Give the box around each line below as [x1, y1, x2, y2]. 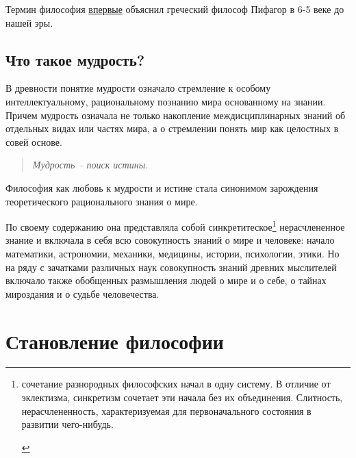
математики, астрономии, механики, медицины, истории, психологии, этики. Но [5, 246, 340, 260]
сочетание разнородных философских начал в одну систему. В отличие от [21, 377, 331, 391]
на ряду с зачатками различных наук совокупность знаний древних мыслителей [5, 259, 337, 274]
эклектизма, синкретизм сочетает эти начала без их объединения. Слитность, [21, 390, 343, 405]
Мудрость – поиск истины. [32, 157, 149, 172]
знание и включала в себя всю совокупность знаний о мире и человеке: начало [5, 233, 335, 247]
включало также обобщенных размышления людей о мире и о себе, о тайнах [5, 273, 327, 288]
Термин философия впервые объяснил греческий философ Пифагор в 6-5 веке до [5, 2, 344, 16]
